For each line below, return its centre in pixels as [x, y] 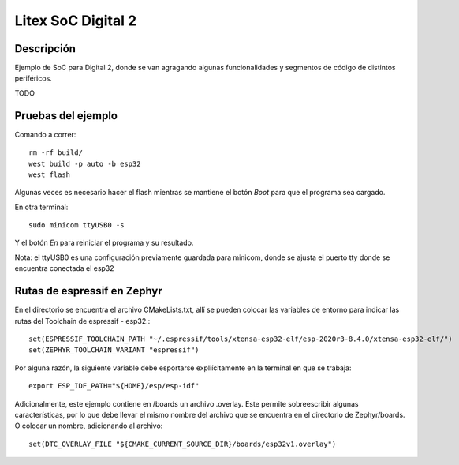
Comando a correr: [45, 134]
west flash [50, 174]
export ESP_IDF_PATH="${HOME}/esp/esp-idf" [114, 386]
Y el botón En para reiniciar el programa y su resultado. [104, 243]
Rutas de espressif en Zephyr [89, 291]
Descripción [45, 49]
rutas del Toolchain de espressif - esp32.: [82, 321]
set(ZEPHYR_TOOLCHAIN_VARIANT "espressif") [114, 350]
